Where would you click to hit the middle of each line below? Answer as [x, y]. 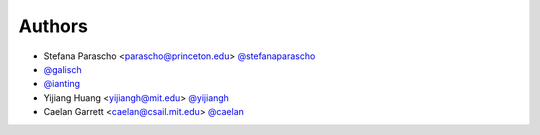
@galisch [62, 69]
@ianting [61, 84]
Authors [53, 26]
